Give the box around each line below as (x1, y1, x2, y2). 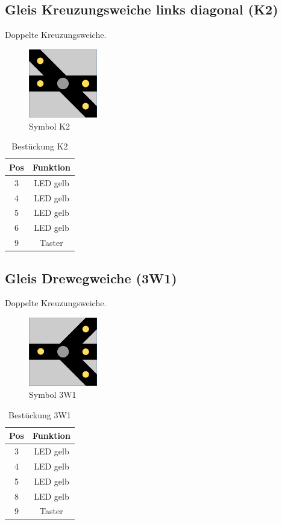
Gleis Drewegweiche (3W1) (5, 268, 177, 287)
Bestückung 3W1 (8, 408, 71, 421)
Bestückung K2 (11, 140, 68, 152)
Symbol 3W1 (29, 388, 77, 401)
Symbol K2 (29, 119, 70, 132)
